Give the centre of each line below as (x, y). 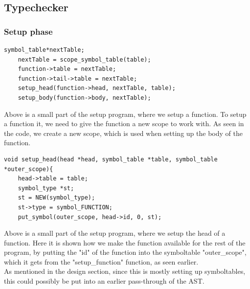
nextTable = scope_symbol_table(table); (84, 59)
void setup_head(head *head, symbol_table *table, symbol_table (111, 159)
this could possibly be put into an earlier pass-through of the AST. (104, 281)
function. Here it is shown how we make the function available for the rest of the (125, 242)
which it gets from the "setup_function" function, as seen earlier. (101, 261)
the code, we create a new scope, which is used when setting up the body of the (123, 133)
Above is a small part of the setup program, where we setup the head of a (115, 233)
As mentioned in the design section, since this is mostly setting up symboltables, (125, 271)
